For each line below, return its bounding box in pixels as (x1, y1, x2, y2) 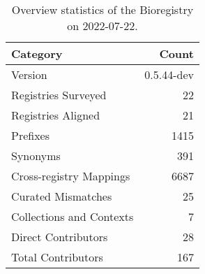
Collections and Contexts (11, 208, 134, 224)
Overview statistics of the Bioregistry (11, 1, 194, 17)
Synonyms (11, 147, 61, 164)
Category (11, 45, 63, 62)
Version (11, 66, 47, 82)
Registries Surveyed (11, 87, 107, 103)
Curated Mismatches (11, 188, 112, 204)
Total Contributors (11, 249, 103, 265)
